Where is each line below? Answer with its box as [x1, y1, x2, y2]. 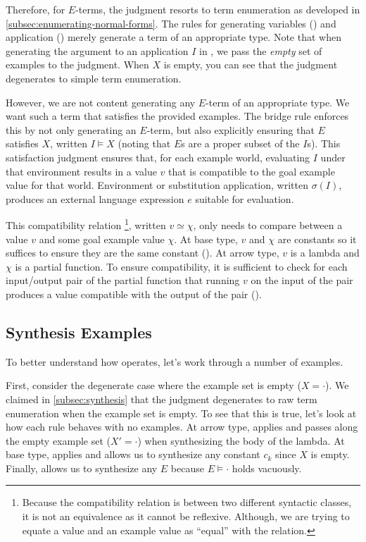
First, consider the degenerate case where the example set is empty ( [6, 378, 301, 393]
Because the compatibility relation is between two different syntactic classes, [22, 495, 352, 510]
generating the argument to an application [6, 43, 189, 58]
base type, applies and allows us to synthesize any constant [6, 447, 260, 462]
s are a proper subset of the [181, 136, 300, 151]
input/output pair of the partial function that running [6, 273, 240, 288]
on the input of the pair [251, 273, 353, 288]
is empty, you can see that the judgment [163, 57, 338, 72]
